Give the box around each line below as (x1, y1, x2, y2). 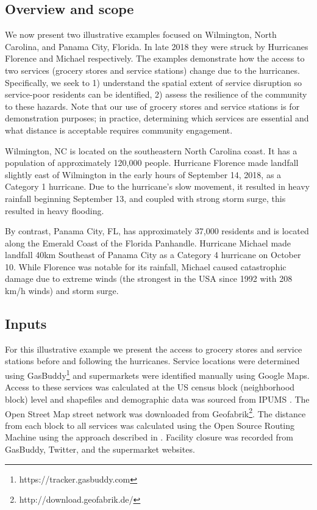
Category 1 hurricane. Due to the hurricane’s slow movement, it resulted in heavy (5, 180, 310, 193)
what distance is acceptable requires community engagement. (5, 123, 233, 136)
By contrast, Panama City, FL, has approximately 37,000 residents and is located (5, 224, 309, 237)
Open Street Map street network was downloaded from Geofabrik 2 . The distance (5, 405, 306, 420)
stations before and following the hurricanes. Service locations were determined (5, 354, 300, 367)
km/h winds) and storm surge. (5, 284, 119, 297)
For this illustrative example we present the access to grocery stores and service (5, 342, 302, 355)
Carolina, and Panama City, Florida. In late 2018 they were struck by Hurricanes (5, 40, 308, 52)
